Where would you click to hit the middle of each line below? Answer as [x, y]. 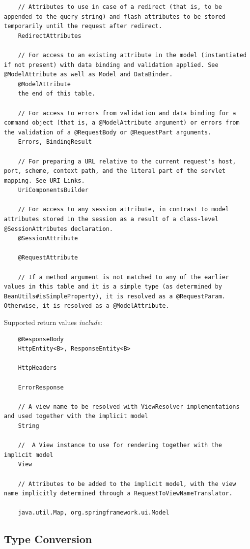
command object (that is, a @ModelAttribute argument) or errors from [122, 123]
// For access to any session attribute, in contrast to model [124, 210]
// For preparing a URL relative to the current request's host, [127, 161]
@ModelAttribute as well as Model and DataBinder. [88, 75]
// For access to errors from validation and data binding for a [127, 113]
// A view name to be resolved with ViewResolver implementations [129, 406]
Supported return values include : [53, 322]
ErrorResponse [41, 387]
